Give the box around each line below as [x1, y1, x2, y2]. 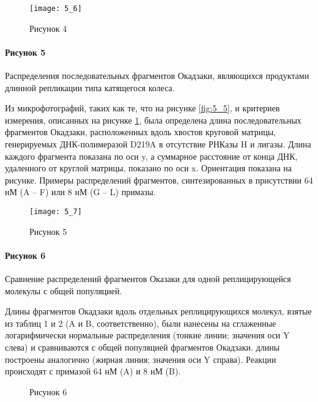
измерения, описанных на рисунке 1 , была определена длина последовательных [5, 113, 301, 126]
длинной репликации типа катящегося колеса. [5, 81, 175, 94]
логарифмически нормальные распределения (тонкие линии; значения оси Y [5, 329, 290, 341]
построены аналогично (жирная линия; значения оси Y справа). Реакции [5, 352, 276, 365]
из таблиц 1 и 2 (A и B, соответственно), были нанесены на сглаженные [5, 316, 276, 329]
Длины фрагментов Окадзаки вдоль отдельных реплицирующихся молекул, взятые [5, 305, 312, 318]
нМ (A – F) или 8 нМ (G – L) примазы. [5, 185, 156, 198]
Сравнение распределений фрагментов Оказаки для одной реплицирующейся [5, 272, 291, 285]
